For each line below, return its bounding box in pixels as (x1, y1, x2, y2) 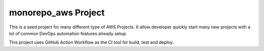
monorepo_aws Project (9, 7, 105, 18)
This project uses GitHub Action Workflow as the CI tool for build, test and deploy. (9, 39, 174, 45)
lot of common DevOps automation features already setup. (9, 30, 127, 36)
